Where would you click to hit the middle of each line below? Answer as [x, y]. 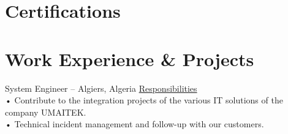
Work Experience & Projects [130, 58]
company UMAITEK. [46, 112]
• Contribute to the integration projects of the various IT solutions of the [144, 100]
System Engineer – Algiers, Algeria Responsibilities [101, 88]
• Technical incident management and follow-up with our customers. [135, 124]
